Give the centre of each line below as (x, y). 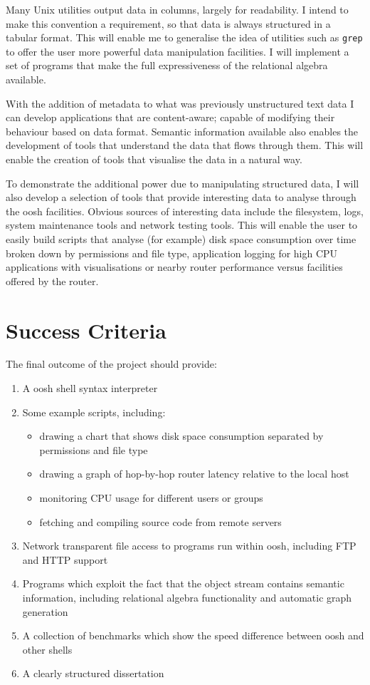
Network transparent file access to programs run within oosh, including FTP (189, 546)
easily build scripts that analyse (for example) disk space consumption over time (181, 238)
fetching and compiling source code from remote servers (160, 521)
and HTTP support (65, 559)
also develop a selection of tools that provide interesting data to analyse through (181, 197)
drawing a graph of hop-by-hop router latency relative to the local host (194, 474)
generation (45, 611)
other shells (47, 649)
